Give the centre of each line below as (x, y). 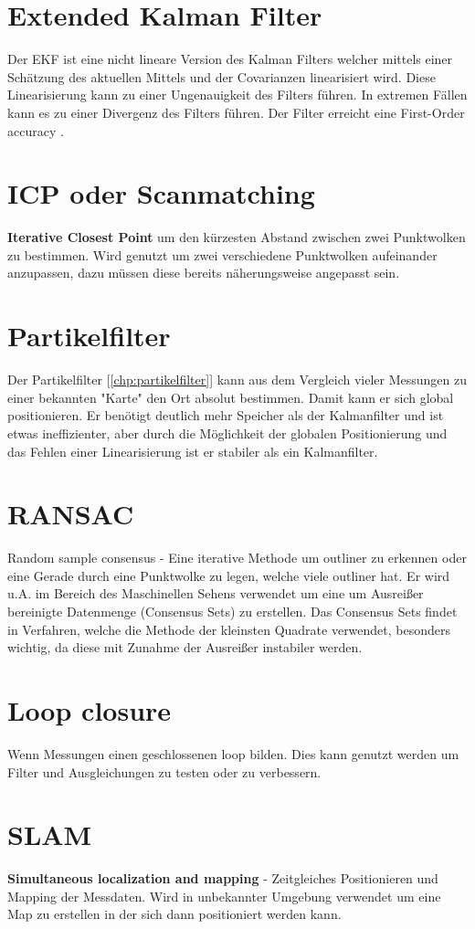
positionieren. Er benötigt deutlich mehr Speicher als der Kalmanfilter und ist (226, 415)
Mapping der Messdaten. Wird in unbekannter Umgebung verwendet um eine (224, 896)
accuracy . (36, 130)
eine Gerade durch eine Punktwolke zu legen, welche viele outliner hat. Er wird (229, 575)
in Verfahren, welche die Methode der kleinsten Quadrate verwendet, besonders (229, 629)
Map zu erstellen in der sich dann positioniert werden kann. (174, 914)
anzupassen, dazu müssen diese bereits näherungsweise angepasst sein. (204, 273)
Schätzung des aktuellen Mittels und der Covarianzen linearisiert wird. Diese (222, 76)
